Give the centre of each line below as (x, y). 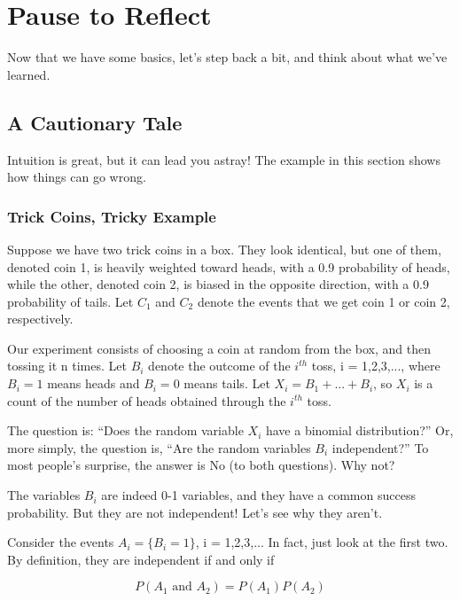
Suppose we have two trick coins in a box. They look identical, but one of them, (224, 249)
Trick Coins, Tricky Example (112, 216)
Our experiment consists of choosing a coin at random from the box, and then (219, 348)
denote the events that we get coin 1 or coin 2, (324, 301)
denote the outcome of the (219, 366)
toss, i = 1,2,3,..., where (376, 366)
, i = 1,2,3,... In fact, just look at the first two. (322, 542)
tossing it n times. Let (67, 366)
